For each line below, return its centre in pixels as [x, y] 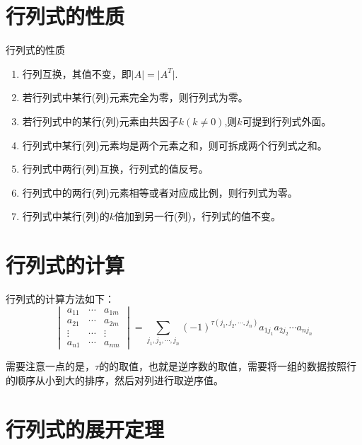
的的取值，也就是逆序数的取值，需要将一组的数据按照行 [228, 366]
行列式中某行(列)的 [66, 216]
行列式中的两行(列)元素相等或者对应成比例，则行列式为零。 [160, 192]
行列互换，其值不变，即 [77, 73]
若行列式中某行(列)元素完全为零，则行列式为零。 [135, 97]
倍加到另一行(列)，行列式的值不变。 [198, 216]
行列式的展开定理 [85, 428]
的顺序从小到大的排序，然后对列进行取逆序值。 [115, 380]
